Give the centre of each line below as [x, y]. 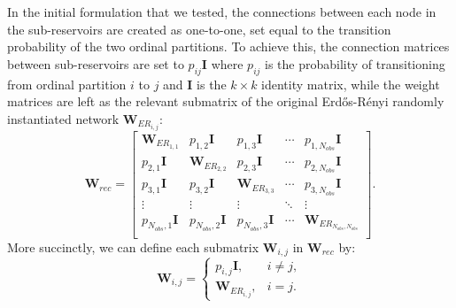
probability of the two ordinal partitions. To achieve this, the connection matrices [228, 46]
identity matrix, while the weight [351, 84]
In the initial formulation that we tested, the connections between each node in [222, 12]
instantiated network [63, 118]
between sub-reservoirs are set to [96, 63]
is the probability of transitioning [355, 63]
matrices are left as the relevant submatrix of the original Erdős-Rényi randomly [226, 101]
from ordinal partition [67, 84]
